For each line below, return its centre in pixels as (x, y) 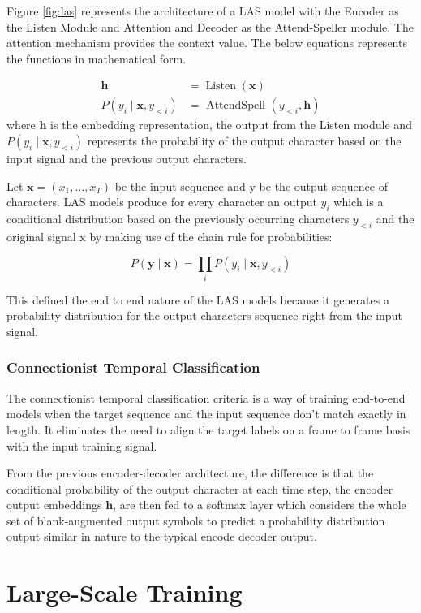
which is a (359, 202)
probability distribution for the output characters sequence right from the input (204, 315)
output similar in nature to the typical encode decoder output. (162, 536)
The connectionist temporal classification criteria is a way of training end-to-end (206, 397)
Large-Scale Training (125, 592)
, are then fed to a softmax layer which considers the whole (260, 505)
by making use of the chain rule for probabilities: (211, 236)
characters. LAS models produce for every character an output (162, 202)
